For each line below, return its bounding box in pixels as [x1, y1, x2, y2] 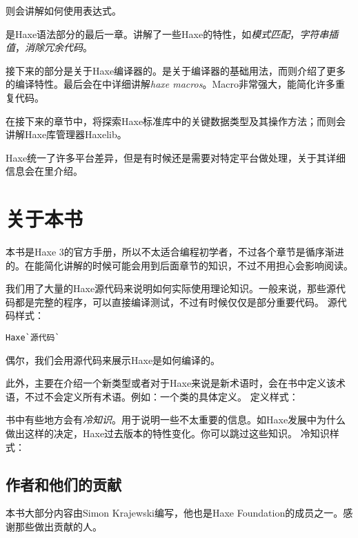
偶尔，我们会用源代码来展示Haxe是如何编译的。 [6, 352, 221, 367]
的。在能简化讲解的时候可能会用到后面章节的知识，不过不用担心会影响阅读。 [6, 258, 353, 272]
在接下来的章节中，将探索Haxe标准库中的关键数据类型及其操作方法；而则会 [6, 113, 346, 128]
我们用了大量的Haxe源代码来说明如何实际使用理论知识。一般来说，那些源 [6, 281, 337, 296]
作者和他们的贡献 [6, 473, 121, 494]
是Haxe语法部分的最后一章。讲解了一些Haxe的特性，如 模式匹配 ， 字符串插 [6, 26, 339, 41]
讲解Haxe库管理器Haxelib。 [6, 127, 127, 142]
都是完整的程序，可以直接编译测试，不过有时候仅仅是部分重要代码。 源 [14, 294, 337, 309]
